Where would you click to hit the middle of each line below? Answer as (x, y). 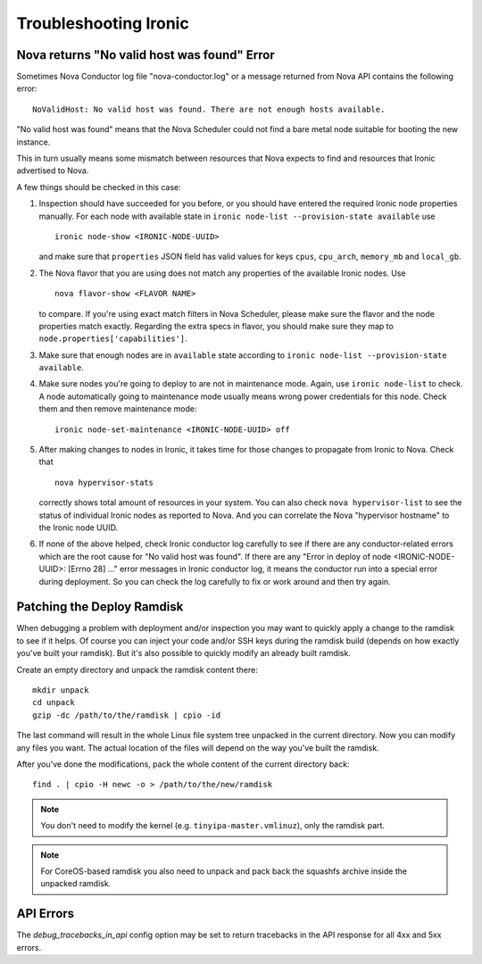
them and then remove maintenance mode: (118, 409)
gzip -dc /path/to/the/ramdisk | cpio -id (127, 715)
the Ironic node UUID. (79, 528)
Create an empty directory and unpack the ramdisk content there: (137, 669)
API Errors (46, 914)
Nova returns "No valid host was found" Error (146, 55)
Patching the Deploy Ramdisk (100, 607)
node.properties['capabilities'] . (113, 338)
